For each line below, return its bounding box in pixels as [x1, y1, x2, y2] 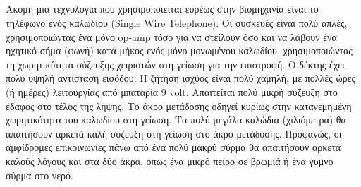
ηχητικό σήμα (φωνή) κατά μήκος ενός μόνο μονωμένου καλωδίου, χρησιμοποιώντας [6, 43, 353, 58]
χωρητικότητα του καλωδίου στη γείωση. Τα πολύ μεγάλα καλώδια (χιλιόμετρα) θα [6, 112, 346, 127]
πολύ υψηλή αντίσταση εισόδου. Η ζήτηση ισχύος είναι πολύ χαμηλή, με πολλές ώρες [6, 71, 356, 85]
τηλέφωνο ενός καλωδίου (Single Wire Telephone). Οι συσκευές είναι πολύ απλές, [6, 15, 348, 30]
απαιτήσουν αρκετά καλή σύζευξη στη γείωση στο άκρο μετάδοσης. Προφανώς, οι [6, 126, 342, 140]
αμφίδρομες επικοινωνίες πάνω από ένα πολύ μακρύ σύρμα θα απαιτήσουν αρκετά [6, 140, 341, 155]
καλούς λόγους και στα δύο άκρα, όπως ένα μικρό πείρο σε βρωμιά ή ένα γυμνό [6, 153, 334, 168]
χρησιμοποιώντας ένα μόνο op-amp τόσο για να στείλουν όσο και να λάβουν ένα [6, 29, 337, 44]
